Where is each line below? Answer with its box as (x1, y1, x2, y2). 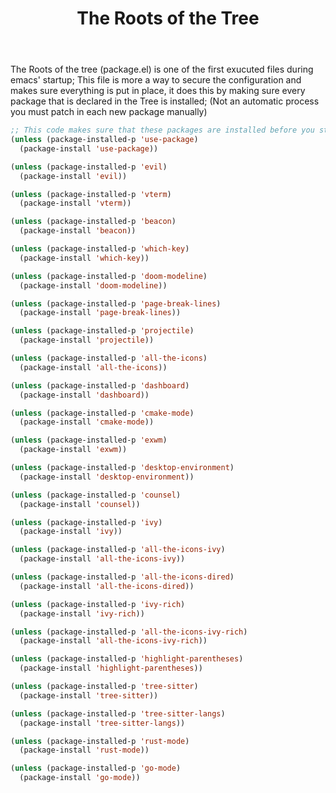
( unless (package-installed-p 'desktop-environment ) (10, 463, 235, 473)
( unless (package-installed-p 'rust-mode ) (10, 736, 190, 746)
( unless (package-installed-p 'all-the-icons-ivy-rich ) (10, 627, 248, 637)
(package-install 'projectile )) (19, 335, 155, 346)
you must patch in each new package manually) (10, 106, 208, 118)
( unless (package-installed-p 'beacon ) (10, 217, 177, 227)
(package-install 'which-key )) (19, 253, 150, 263)
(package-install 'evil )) (19, 171, 128, 181)
